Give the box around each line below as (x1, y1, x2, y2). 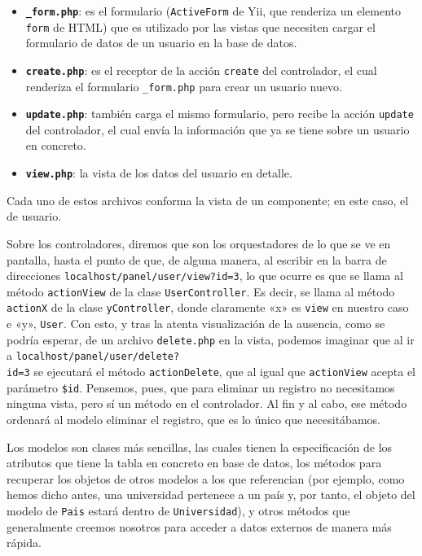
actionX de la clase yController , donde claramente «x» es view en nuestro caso (7, 299, 409, 316)
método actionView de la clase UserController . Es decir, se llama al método (7, 282, 395, 300)
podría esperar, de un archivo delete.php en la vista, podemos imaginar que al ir (7, 331, 415, 348)
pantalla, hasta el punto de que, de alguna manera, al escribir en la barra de (7, 251, 387, 268)
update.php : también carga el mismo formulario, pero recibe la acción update (25, 105, 414, 122)
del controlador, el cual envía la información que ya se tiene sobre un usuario (25, 120, 410, 138)
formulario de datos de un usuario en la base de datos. (25, 34, 297, 51)
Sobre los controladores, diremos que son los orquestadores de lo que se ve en (7, 234, 391, 252)
